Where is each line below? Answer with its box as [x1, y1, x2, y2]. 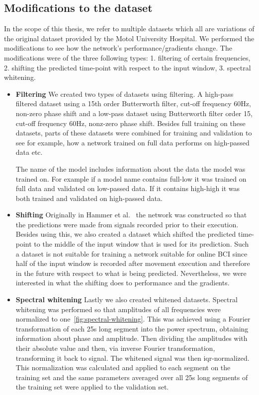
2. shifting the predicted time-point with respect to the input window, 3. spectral [4, 62, 251, 72]
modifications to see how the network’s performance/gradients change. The [4, 43, 232, 53]
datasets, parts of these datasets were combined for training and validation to [15, 128, 252, 138]
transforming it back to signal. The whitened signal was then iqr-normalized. [15, 352, 250, 363]
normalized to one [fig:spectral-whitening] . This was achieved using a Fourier [15, 314, 251, 324]
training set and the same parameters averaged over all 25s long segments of [15, 372, 248, 382]
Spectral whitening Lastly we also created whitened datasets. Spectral [15, 294, 238, 305]
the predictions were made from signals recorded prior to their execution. [15, 219, 239, 229]
